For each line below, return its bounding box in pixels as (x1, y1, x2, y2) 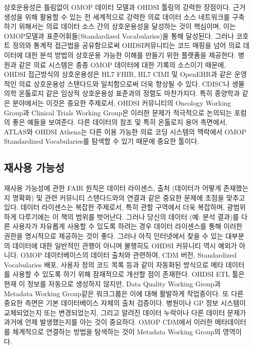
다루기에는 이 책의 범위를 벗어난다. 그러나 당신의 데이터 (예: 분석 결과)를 (19, 211, 239, 221)
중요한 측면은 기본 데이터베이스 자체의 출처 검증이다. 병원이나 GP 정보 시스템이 (4, 298, 246, 308)
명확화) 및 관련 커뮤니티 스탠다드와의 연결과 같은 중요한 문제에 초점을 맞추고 (12, 192, 245, 202)
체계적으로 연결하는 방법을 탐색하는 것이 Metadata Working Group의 (12, 327, 221, 337)
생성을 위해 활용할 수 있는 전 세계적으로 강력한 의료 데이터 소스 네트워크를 (4, 11, 230, 22)
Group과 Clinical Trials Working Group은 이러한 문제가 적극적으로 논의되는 (4, 107, 232, 117)
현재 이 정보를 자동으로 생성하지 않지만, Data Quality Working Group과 (4, 279, 221, 289)
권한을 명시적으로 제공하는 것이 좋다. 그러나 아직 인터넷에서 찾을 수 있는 (4, 231, 223, 241)
